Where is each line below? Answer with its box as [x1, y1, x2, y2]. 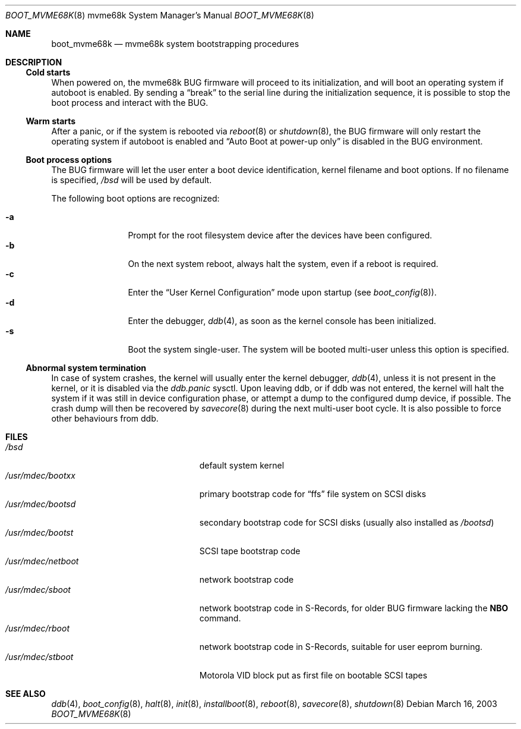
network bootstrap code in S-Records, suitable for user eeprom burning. [199, 642, 483, 652]
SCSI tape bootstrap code [199, 546, 301, 556]
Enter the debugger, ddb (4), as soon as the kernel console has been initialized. [128, 316, 437, 326]
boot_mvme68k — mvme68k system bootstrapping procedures [51, 39, 299, 49]
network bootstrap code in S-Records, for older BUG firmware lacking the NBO [199, 603, 509, 613]
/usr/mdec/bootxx [5, 470, 75, 480]
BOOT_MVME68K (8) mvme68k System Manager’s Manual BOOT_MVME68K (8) [5, 10, 314, 20]
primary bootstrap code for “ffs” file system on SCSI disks [199, 489, 427, 499]
